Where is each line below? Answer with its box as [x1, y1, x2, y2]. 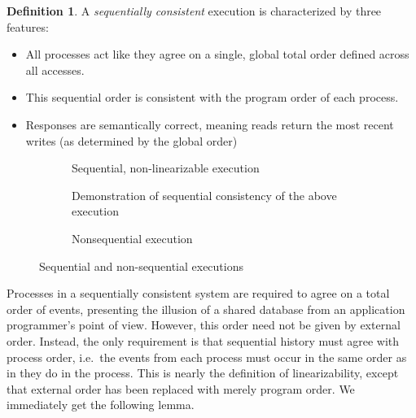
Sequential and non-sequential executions [39, 257, 244, 274]
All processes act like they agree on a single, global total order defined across [25, 46, 409, 63]
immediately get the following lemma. [7, 396, 195, 413]
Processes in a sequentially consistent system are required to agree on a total [7, 285, 390, 302]
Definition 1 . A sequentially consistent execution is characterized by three [7, 2, 382, 19]
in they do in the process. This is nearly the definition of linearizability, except [7, 364, 399, 381]
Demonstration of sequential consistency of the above [72, 186, 337, 203]
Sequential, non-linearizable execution [72, 159, 260, 176]
